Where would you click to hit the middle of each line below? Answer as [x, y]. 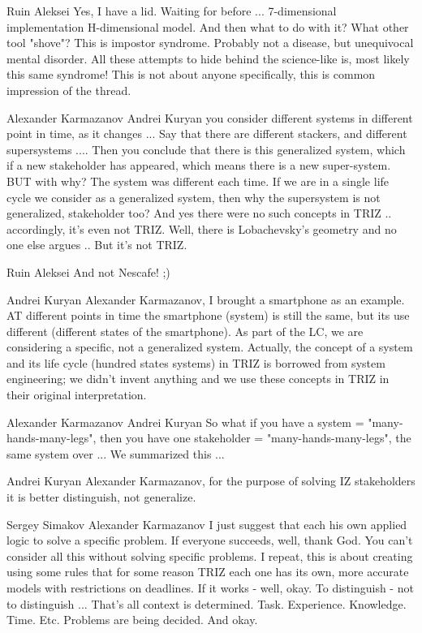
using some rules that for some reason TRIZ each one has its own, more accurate [208, 572]
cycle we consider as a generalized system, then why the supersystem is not [194, 197]
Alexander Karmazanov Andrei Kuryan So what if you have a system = [185, 422]
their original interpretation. [77, 395]
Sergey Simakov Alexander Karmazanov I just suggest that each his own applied [207, 524]
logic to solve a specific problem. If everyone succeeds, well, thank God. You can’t [210, 540]
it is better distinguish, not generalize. [101, 497]
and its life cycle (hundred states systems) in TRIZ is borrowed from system [196, 362]
